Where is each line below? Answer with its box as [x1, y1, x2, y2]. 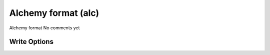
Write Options [9, 38, 53, 46]
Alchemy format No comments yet [9, 25, 80, 31]
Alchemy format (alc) [9, 7, 99, 18]
